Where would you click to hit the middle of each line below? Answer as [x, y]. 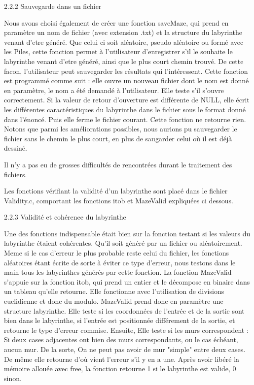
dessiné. [16, 148]
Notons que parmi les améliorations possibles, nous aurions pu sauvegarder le [121, 129]
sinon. [13, 378]
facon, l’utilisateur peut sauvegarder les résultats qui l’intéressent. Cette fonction [126, 71]
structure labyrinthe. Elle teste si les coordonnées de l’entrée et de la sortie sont [124, 310]
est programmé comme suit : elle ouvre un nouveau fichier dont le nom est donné [127, 80]
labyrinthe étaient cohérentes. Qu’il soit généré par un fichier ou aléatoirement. [123, 243]
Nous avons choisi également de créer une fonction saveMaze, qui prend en [116, 22]
